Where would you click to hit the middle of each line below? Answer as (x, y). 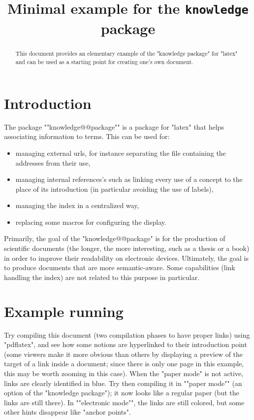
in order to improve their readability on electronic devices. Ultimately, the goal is (126, 258)
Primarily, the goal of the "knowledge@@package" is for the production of (115, 238)
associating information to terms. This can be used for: (87, 136)
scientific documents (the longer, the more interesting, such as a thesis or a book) (127, 248)
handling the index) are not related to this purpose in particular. (102, 277)
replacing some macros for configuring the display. (91, 222)
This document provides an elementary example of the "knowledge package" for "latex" (127, 53)
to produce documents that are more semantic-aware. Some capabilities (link (120, 267)
